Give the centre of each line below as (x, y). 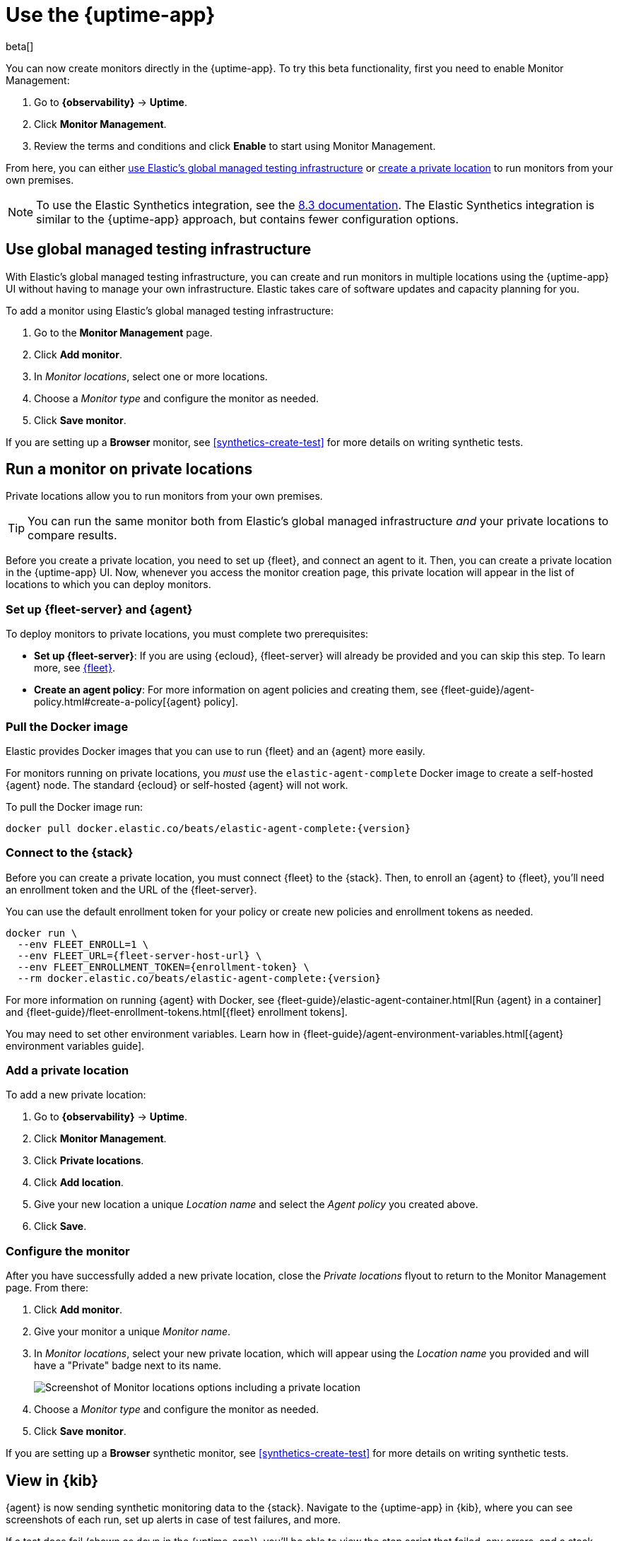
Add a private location (67, 1071)
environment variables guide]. (75, 1045)
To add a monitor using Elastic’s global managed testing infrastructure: (170, 310)
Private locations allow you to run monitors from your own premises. (164, 496)
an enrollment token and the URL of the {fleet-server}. (131, 889)
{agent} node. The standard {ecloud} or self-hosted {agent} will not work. (177, 785)
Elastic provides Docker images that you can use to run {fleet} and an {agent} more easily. (216, 751)
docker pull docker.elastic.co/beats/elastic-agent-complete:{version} (208, 828)
